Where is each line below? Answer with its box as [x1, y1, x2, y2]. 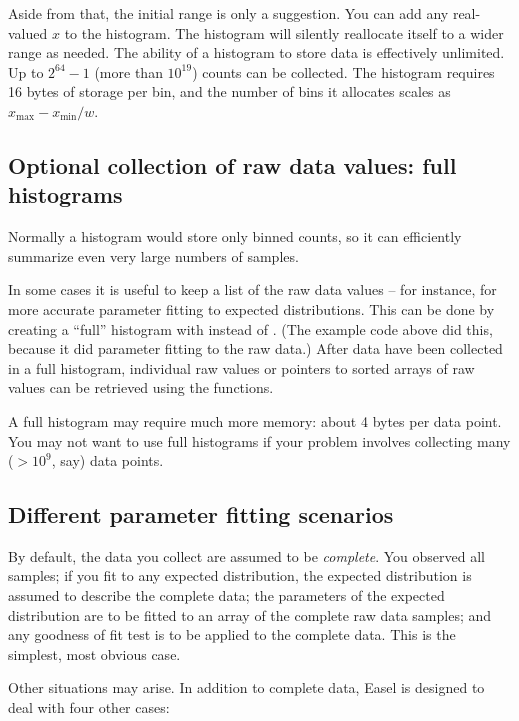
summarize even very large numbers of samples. [8, 245, 299, 266]
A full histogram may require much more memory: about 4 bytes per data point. [8, 410, 502, 431]
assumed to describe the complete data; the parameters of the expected [8, 585, 445, 606]
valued [8, 22, 48, 43]
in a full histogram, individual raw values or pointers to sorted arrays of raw [8, 357, 475, 378]
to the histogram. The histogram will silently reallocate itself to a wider [64, 22, 504, 43]
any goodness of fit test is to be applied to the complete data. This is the [8, 624, 456, 645]
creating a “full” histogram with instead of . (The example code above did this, [8, 318, 493, 339]
